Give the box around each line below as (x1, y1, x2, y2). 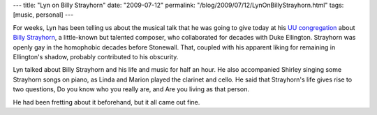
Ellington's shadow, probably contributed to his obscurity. (13, 52, 179, 61)
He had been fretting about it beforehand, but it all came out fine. (13, 98, 200, 106)
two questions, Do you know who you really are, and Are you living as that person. (13, 85, 250, 93)
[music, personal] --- (13, 10, 74, 19)
